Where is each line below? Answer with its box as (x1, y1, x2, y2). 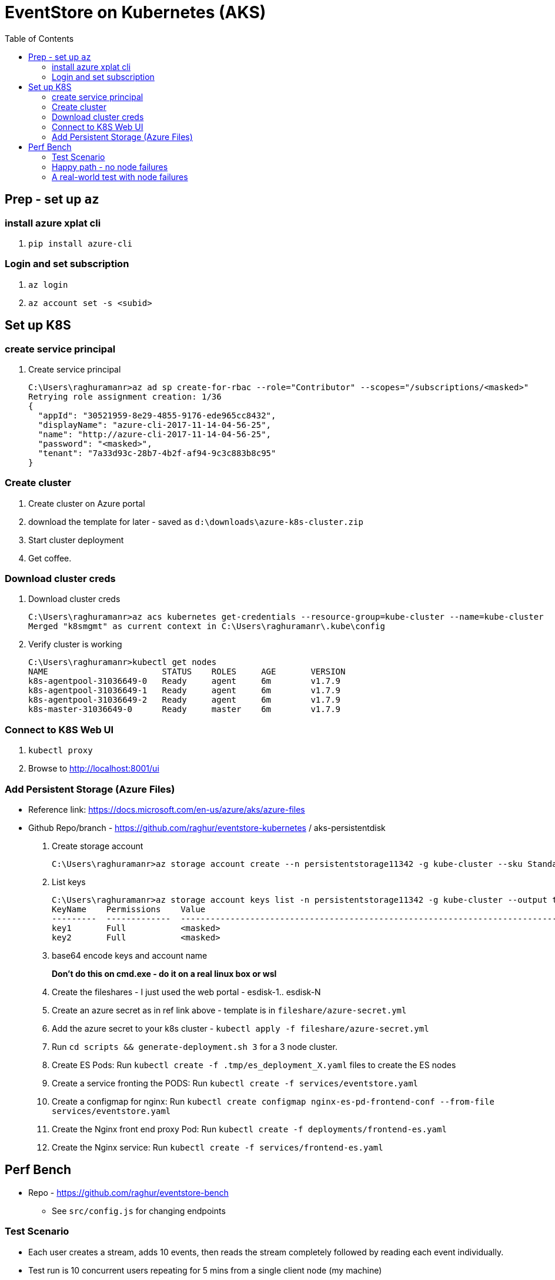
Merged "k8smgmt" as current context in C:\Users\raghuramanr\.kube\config (28, 621, 385, 631)
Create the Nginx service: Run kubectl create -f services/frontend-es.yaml (52, 1142, 383, 1152)
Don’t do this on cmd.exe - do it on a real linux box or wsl (52, 968, 277, 979)
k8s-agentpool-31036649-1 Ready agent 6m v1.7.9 (28, 686, 341, 696)
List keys (52, 876, 86, 887)
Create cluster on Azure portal (28, 498, 145, 508)
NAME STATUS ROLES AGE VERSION (28, 667, 346, 677)
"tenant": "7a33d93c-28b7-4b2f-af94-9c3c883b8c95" (38, 448, 276, 458)
